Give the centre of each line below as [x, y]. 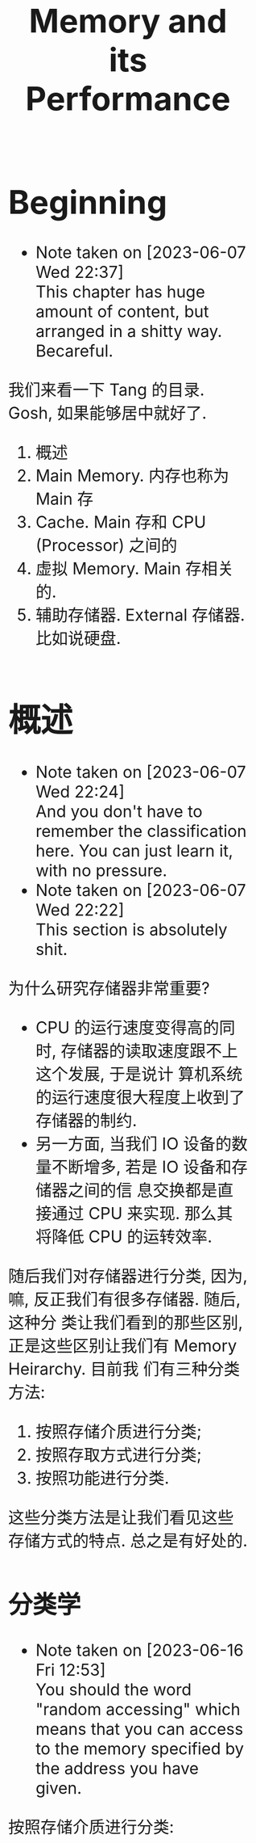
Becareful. [74, 351]
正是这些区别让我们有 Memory [123, 1345]
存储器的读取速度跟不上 [149, 1050]
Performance [128, 98]
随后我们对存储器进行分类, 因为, [128, 1276]
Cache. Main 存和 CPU [121, 522]
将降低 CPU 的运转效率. [124, 1236]
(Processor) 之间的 [107, 545]
